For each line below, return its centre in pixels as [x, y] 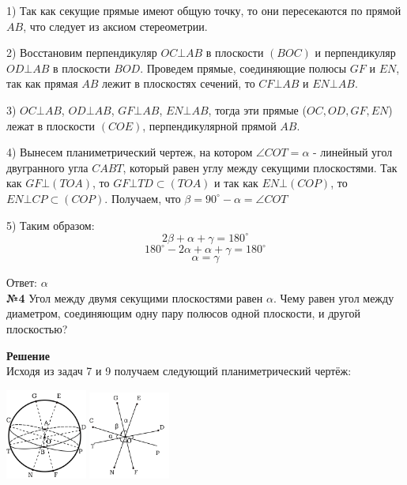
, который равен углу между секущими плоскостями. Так [260, 167]
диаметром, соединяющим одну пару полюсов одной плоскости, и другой [184, 313]
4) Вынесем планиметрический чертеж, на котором [130, 152]
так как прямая [42, 83]
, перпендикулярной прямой [209, 125]
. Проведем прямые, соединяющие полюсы [243, 68]
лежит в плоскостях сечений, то [179, 83]
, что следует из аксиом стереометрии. [115, 26]
